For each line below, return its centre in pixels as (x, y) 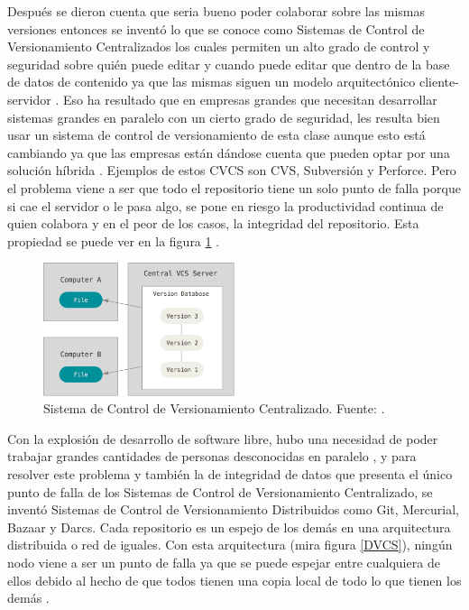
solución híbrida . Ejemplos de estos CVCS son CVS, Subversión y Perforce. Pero (232, 170)
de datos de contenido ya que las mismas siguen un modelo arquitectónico (212, 82)
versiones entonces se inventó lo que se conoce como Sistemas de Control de (216, 28)
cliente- (439, 82)
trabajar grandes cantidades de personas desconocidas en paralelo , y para (212, 456)
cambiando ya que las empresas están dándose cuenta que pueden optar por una (229, 152)
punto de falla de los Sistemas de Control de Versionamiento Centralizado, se (220, 491)
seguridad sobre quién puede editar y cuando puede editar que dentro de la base (229, 64)
